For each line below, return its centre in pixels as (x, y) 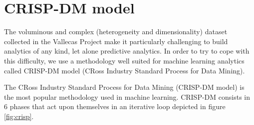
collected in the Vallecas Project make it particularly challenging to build (116, 41)
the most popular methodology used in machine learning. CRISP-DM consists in (127, 96)
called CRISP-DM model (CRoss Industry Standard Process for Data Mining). (125, 70)
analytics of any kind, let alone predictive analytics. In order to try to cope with (127, 51)
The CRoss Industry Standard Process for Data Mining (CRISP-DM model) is (124, 87)
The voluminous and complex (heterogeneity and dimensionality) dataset (116, 31)
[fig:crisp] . (19, 116)
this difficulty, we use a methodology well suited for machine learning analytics (124, 60)
